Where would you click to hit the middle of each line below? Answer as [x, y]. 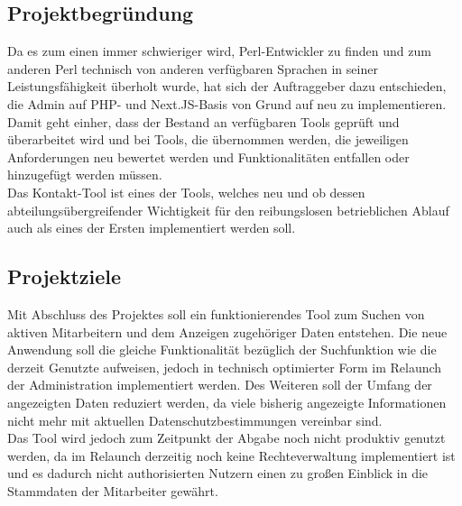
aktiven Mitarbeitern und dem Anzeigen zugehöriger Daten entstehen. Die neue [227, 331]
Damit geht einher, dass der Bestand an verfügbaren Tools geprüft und [203, 121]
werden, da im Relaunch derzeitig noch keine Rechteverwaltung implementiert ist [231, 455]
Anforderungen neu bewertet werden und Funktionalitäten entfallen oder [208, 156]
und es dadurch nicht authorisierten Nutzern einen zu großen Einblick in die [218, 473]
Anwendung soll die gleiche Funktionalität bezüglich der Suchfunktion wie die [222, 350]
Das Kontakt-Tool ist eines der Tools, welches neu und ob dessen [186, 192]
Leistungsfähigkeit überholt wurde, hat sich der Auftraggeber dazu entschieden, [227, 86]
